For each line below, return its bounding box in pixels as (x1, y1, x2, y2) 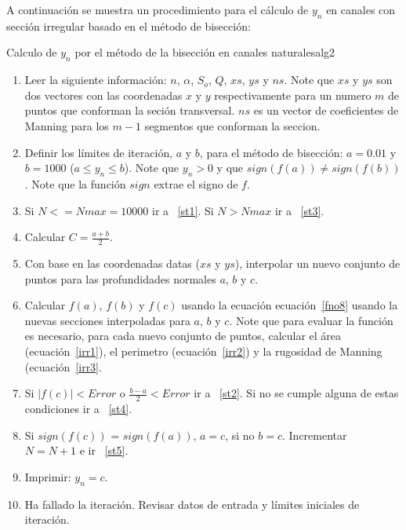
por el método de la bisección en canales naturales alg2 (74, 44, 335, 60)
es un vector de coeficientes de (253, 102, 399, 119)
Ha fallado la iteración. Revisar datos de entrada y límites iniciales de (24, 495, 360, 512)
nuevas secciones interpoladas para (24, 312, 190, 328)
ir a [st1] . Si (151, 202, 214, 218)
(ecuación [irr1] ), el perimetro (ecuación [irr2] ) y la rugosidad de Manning (24, 342, 382, 359)
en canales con (326, 2, 396, 17)
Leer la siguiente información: (24, 71, 167, 88)
